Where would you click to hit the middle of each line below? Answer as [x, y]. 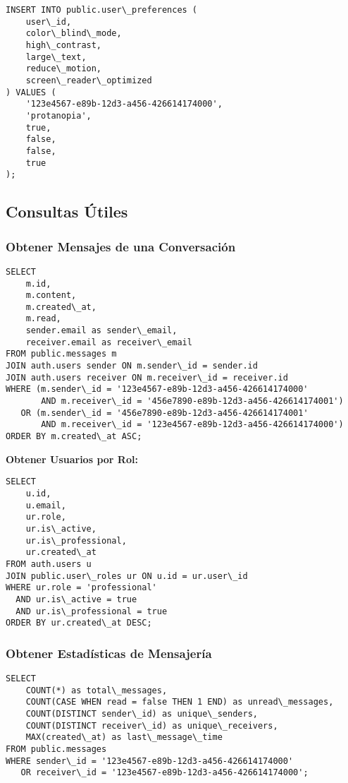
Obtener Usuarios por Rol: [72, 459]
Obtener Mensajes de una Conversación [121, 246]
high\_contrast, [64, 45]
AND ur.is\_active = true [76, 599]
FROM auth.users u [49, 564]
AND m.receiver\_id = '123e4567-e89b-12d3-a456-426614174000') [192, 425]
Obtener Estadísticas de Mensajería [109, 653]
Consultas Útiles [67, 211]
